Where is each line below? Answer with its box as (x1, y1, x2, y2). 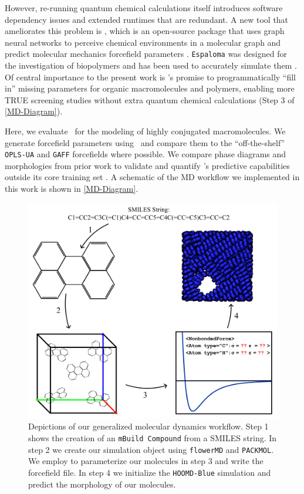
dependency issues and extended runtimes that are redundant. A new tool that (5, 13, 289, 25)
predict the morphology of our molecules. (28, 478, 176, 490)
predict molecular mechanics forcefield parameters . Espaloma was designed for (5, 48, 287, 60)
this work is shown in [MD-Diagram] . (5, 182, 139, 195)
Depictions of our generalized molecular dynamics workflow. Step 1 (28, 420, 269, 432)
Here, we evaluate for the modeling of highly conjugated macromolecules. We (5, 125, 286, 137)
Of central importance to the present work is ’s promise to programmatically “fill (5, 70, 296, 83)
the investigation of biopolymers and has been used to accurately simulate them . (5, 59, 297, 72)
